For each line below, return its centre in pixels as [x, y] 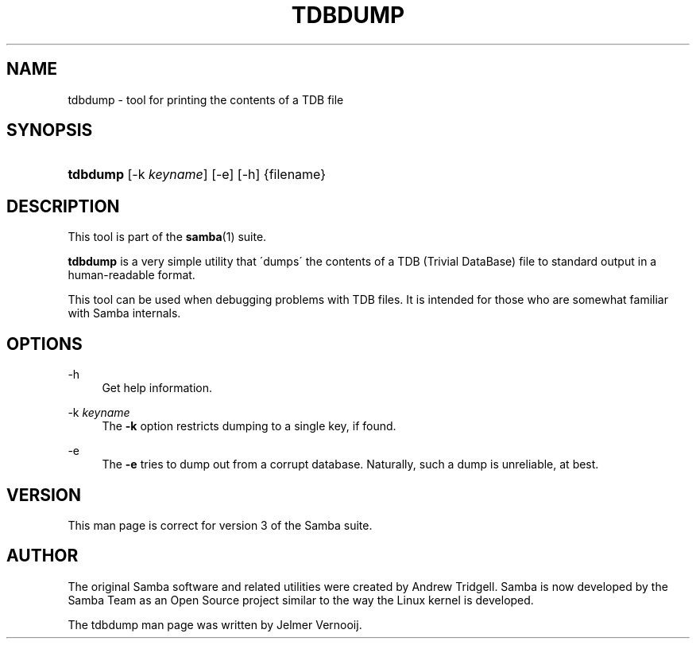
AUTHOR [43, 556]
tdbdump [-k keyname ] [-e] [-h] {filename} [197, 175]
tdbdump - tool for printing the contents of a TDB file [206, 99]
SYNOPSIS [50, 130]
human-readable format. [131, 275]
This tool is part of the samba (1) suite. [167, 237]
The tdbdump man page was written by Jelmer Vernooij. [215, 624]
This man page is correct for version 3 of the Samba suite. [220, 525]
